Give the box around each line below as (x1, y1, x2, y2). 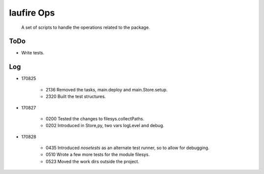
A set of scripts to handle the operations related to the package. (21, 24, 150, 30)
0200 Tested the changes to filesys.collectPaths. (45, 115, 144, 122)
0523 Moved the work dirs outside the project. (45, 158, 139, 164)
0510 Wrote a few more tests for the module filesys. (45, 152, 150, 157)
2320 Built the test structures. (45, 93, 106, 100)
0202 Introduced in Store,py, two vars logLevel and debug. (45, 123, 165, 129)
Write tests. (21, 50, 44, 56)
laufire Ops (9, 7, 55, 18)
